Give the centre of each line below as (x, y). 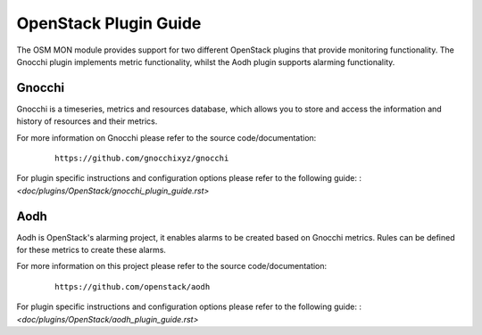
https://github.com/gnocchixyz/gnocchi (142, 159)
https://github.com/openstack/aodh (133, 286)
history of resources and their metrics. (87, 121)
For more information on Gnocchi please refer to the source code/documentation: (166, 137)
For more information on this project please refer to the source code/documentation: (172, 266)
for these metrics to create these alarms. (91, 250)
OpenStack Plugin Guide (109, 23)
